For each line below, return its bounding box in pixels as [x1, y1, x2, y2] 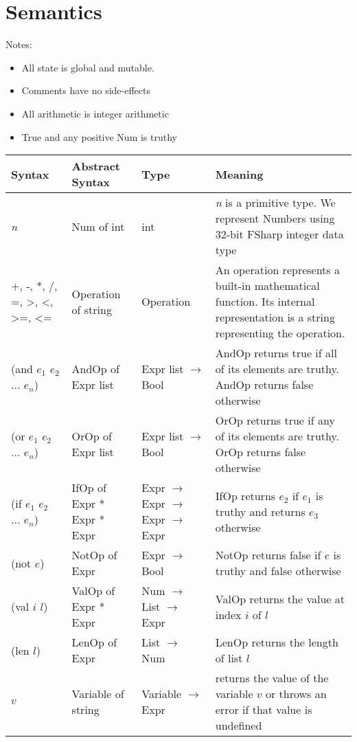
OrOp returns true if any [215, 412, 335, 429]
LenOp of [71, 634, 117, 651]
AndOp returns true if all [215, 345, 337, 361]
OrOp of [71, 428, 112, 445]
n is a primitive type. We [215, 194, 336, 211]
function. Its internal [215, 293, 315, 310]
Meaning [215, 166, 264, 182]
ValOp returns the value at [215, 590, 345, 607]
